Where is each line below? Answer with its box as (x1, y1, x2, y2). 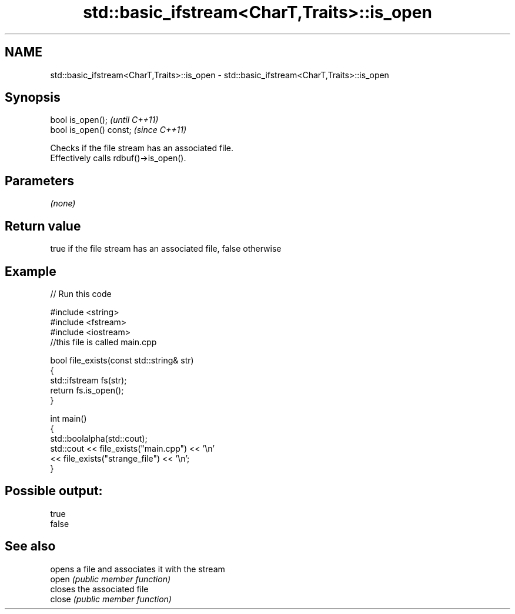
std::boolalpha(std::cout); (50, 433, 148, 443)
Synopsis (5, 90, 61, 105)
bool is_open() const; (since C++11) (50, 125, 187, 135)
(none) (50, 198, 76, 209)
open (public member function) (50, 573, 171, 584)
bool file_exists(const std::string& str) (50, 355, 194, 365)
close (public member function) (50, 593, 172, 604)
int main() (50, 413, 87, 423)
